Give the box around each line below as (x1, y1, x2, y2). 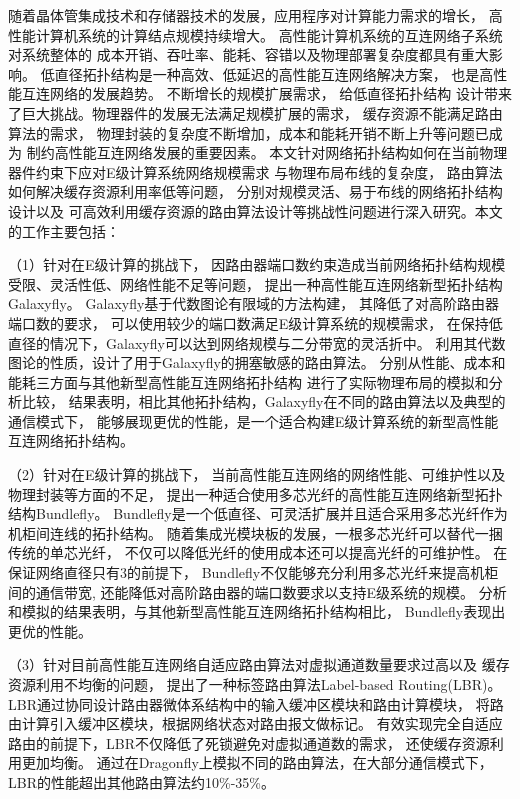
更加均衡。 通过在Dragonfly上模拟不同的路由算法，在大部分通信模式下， (21, 752, 493, 773)
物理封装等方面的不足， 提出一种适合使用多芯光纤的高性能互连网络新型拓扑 (8, 483, 503, 504)
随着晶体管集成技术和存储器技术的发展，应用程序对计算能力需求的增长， (8, 5, 484, 25)
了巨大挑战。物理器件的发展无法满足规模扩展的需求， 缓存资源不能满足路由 (8, 102, 503, 123)
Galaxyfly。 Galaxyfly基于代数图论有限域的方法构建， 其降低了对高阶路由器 (8, 293, 500, 314)
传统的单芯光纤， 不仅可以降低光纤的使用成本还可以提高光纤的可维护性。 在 (8, 542, 508, 563)
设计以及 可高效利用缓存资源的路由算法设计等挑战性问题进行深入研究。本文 (8, 200, 503, 221)
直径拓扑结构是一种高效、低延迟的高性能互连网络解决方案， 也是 (54, 63, 480, 84)
